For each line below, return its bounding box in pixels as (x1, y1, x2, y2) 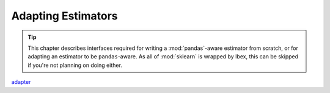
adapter (11, 78, 31, 86)
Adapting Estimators (11, 9, 118, 22)
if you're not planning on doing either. (28, 61, 122, 69)
